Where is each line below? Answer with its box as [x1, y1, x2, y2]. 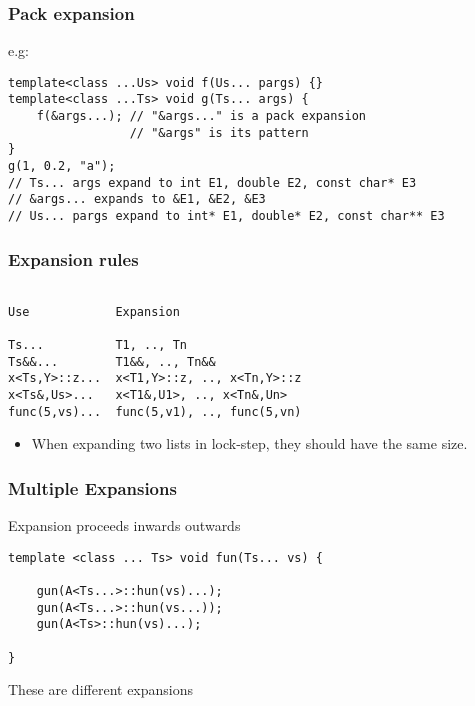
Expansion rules [8, 246, 139, 271]
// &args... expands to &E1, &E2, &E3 [8, 192, 266, 207]
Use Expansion [8, 304, 180, 319]
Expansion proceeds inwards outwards [8, 515, 241, 535]
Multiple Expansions [8, 475, 177, 500]
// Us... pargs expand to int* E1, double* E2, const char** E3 [8, 209, 445, 224]
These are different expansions [8, 679, 194, 700]
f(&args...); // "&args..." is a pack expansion [36, 109, 366, 124]
